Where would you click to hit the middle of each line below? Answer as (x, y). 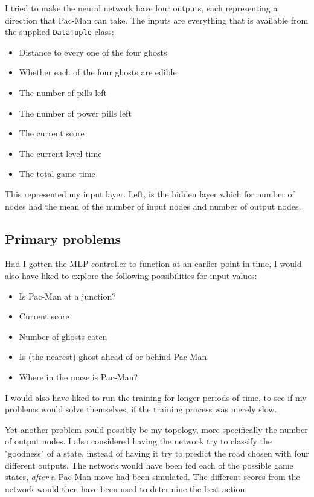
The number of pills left (63, 93)
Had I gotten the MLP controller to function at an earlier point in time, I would (153, 264)
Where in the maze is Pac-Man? (78, 377)
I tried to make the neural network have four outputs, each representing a (141, 8)
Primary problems (63, 238)
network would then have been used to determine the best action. (126, 488)
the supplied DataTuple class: (59, 32)
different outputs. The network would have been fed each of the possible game (149, 465)
